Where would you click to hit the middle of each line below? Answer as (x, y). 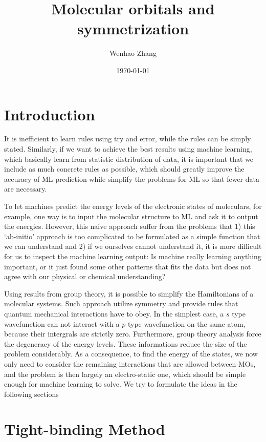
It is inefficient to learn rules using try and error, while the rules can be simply (128, 139)
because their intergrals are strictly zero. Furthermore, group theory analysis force (133, 334)
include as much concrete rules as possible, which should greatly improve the (124, 169)
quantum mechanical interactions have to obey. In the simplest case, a (114, 313)
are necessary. (26, 189)
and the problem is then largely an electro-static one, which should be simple (125, 374)
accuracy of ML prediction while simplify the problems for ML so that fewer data (132, 178)
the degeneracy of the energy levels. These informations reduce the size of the (126, 343)
